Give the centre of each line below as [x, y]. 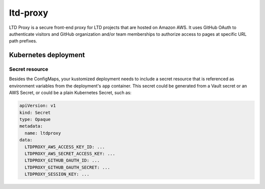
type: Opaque [35, 119]
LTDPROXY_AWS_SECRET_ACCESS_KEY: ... [70, 154]
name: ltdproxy [43, 133]
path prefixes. [23, 41]
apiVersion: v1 [38, 106]
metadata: [31, 126]
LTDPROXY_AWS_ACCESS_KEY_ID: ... [65, 147]
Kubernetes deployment [47, 55]
